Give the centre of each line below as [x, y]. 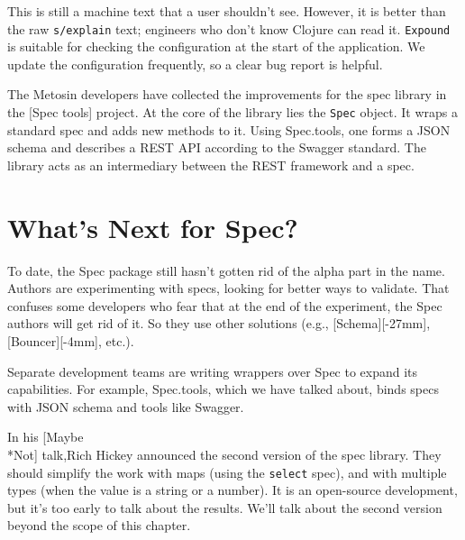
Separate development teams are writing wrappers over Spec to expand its [213, 371]
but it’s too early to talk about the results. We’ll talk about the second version [225, 507]
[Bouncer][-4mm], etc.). [71, 340]
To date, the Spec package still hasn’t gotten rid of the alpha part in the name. [226, 270]
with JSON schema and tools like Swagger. [126, 406]
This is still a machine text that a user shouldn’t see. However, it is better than [227, 11]
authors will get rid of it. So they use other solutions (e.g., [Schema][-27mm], [219, 323]
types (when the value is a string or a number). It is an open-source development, [232, 490]
